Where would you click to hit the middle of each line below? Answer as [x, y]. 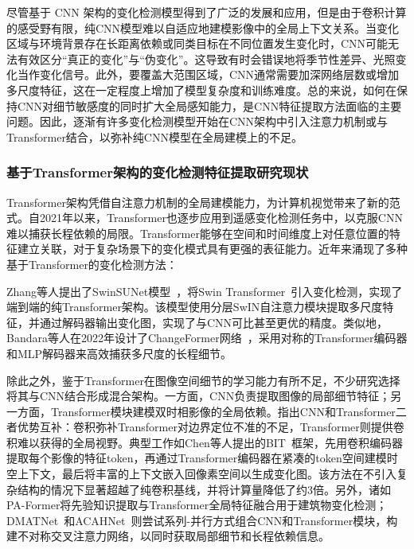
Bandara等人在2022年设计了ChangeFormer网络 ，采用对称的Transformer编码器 [207, 338]
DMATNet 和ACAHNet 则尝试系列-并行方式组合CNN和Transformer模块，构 [202, 520]
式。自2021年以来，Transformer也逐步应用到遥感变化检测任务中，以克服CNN [205, 218]
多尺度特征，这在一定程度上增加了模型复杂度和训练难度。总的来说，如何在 [201, 90]
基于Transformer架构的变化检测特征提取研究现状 [158, 172]
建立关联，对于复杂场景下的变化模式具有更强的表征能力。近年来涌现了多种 [212, 249]
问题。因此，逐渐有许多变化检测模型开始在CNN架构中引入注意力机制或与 [197, 121]
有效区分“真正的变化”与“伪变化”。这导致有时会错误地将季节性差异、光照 [206, 58]
